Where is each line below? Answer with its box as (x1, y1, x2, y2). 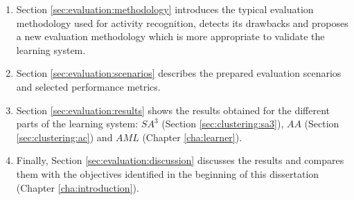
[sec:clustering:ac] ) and (16, 129, 113, 144)
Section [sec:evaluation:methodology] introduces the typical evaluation (16, 2, 314, 16)
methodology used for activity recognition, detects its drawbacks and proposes (16, 15, 348, 30)
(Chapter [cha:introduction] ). (16, 180, 139, 194)
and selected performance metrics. (16, 79, 161, 93)
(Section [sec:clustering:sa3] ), (161, 116, 284, 131)
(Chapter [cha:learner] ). (142, 129, 242, 144)
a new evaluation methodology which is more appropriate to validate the (16, 29, 325, 44)
